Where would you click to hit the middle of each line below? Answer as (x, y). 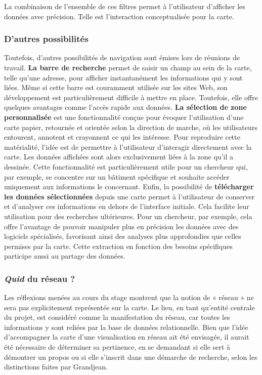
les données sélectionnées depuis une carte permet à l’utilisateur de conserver (129, 196)
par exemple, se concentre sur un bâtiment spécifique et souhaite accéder (117, 176)
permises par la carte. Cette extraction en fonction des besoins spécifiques (118, 246)
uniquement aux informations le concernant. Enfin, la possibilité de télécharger (129, 186)
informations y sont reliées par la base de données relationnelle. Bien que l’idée (126, 327)
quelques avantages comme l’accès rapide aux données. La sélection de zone (125, 107)
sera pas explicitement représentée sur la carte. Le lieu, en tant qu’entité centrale (129, 307)
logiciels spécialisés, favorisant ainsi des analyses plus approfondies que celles (123, 236)
